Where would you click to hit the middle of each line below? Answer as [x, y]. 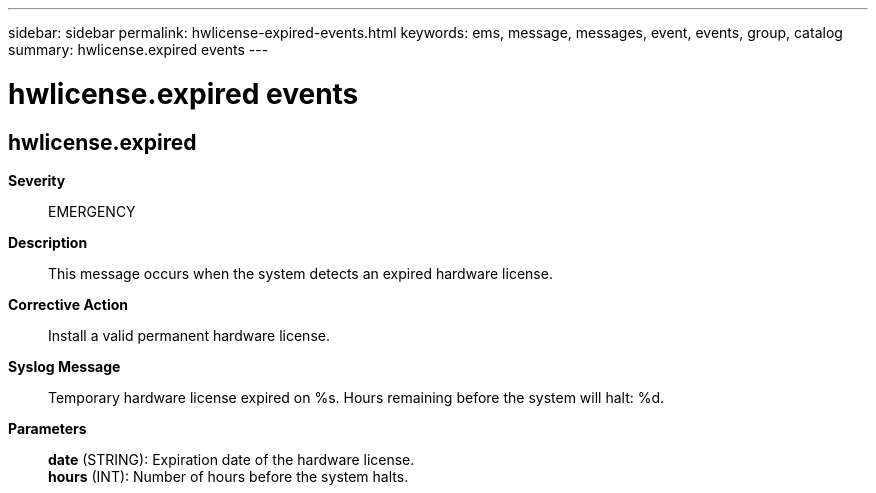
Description [48, 242]
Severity [37, 180]
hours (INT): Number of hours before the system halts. [228, 476]
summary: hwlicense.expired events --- [138, 49]
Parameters [47, 428]
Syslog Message [64, 366]
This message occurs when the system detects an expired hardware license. [300, 273]
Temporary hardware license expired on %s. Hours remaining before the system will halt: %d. [356, 397]
